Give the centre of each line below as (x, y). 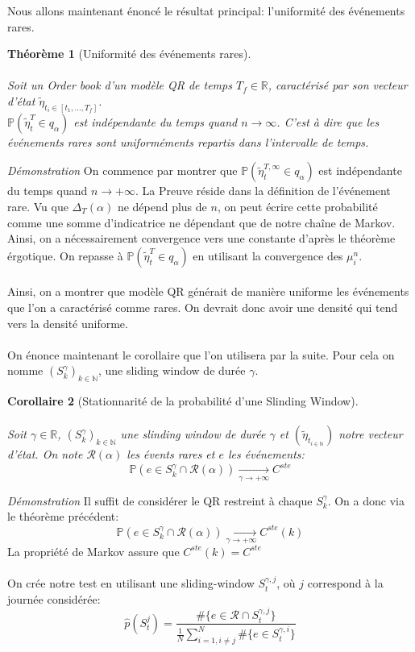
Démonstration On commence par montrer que (122, 170)
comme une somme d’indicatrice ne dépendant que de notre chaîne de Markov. (201, 222)
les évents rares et (171, 454)
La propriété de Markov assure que (93, 551)
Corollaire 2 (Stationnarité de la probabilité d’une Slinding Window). (183, 401)
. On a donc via (366, 500)
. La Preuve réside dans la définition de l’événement (263, 191)
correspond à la (345, 583)
